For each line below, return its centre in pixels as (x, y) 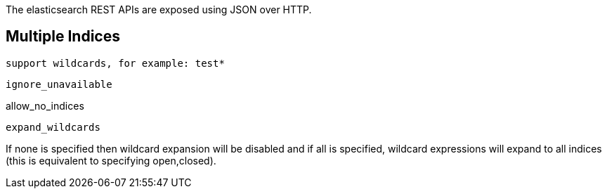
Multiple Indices (63, 37)
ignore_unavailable (59, 84)
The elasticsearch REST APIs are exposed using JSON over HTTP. (159, 9)
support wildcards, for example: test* (115, 63)
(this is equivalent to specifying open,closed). (111, 160)
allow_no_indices (45, 105)
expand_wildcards (53, 127)
